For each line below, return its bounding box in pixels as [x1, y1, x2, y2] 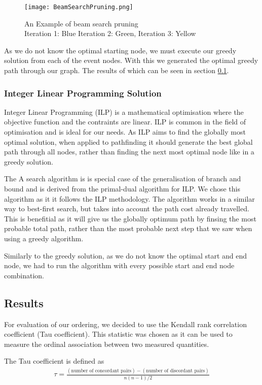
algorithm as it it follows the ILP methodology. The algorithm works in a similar [4, 193, 255, 204]
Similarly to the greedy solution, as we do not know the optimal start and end [4, 250, 247, 261]
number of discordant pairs [146, 368, 205, 373]
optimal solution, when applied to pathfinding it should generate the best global [4, 136, 253, 147]
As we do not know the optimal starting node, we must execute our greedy [4, 45, 237, 55]
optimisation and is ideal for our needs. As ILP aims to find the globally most [4, 126, 246, 137]
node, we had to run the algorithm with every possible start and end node [4, 260, 235, 271]
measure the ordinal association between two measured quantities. [4, 338, 209, 349]
